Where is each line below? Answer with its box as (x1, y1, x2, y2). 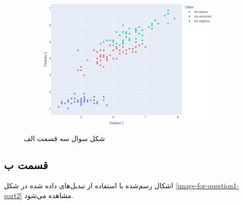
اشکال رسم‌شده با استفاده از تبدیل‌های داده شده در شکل (4, 180, 174, 191)
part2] (4, 190, 22, 200)
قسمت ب (4, 157, 48, 173)
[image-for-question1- (175, 180, 239, 191)
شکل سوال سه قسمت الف (24, 133, 105, 144)
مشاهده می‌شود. (24, 190, 73, 200)
